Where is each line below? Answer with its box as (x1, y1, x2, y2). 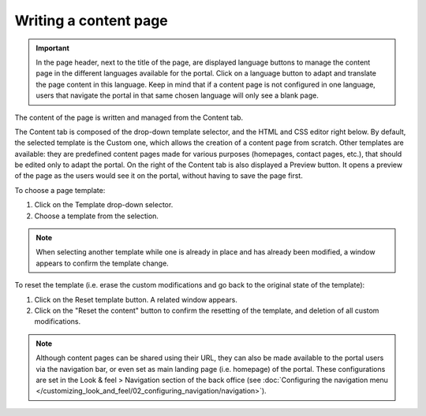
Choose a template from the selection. (34, 211, 159, 221)
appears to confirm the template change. (35, 258, 169, 268)
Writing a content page (14, 12, 169, 29)
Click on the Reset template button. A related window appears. (34, 295, 238, 304)
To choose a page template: (14, 185, 106, 195)
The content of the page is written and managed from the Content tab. (14, 113, 244, 122)
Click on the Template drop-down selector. (34, 200, 174, 210)
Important (35, 43, 70, 53)
